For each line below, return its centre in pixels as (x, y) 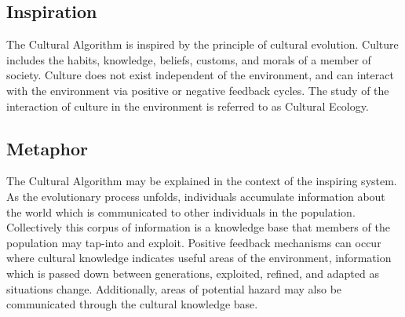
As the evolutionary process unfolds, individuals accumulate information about (196, 196)
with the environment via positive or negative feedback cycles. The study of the (198, 90)
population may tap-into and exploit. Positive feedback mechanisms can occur (194, 242)
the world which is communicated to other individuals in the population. (181, 211)
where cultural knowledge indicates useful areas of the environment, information (199, 258)
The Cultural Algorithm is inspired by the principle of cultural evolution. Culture (202, 44)
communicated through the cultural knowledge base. (132, 304)
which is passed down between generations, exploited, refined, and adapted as (193, 273)
